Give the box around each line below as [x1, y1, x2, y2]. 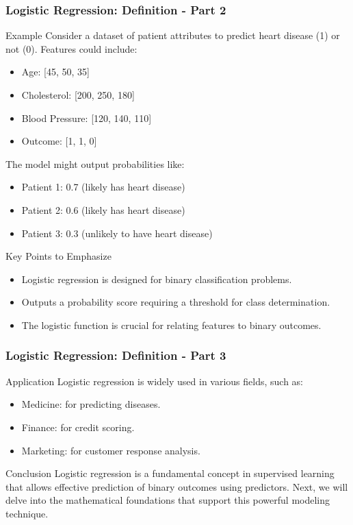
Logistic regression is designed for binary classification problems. [21, 271, 292, 286]
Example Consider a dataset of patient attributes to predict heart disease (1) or [5, 28, 340, 42]
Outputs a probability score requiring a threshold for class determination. [21, 295, 330, 309]
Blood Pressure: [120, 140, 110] [21, 110, 152, 125]
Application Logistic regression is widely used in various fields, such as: [5, 374, 304, 388]
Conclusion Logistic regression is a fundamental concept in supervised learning [5, 466, 335, 480]
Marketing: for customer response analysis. [21, 443, 200, 457]
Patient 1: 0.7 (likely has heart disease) [21, 180, 185, 194]
